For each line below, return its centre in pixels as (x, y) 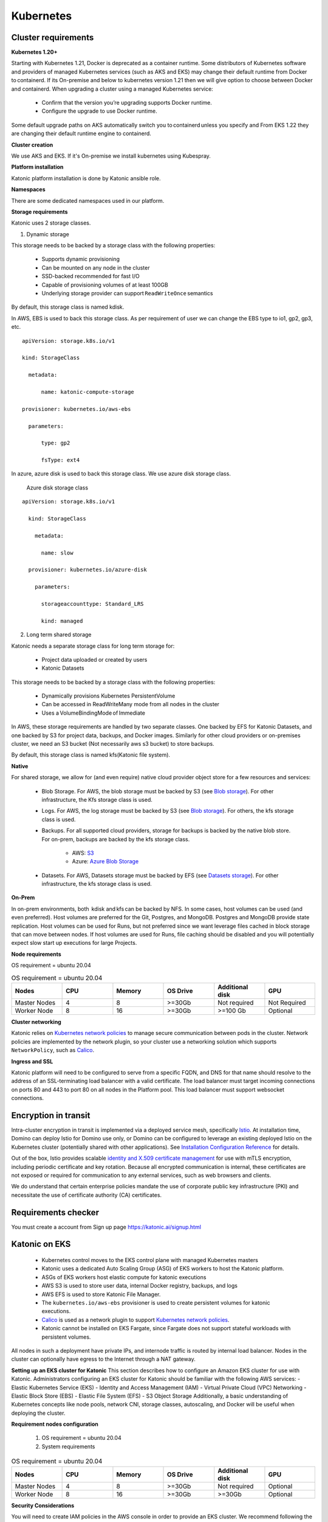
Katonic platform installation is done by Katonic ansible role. (86, 178)
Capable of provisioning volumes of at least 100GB (105, 285)
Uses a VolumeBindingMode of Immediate (94, 713)
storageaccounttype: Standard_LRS (92, 604)
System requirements (68, 1447)
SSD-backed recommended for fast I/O (91, 276)
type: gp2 (56, 443)
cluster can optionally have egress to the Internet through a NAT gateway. (103, 1359)
